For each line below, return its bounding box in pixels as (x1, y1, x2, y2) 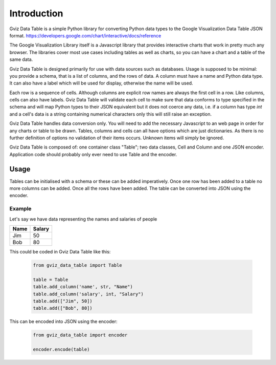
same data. (9, 56, 33, 62)
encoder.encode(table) (33, 347, 90, 353)
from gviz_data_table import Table (33, 263, 122, 268)
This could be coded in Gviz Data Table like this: (9, 249, 111, 255)
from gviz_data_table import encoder (33, 332, 128, 338)
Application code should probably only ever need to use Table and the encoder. (9, 151, 177, 157)
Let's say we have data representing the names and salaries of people (9, 216, 157, 222)
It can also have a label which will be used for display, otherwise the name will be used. (9, 80, 194, 87)
